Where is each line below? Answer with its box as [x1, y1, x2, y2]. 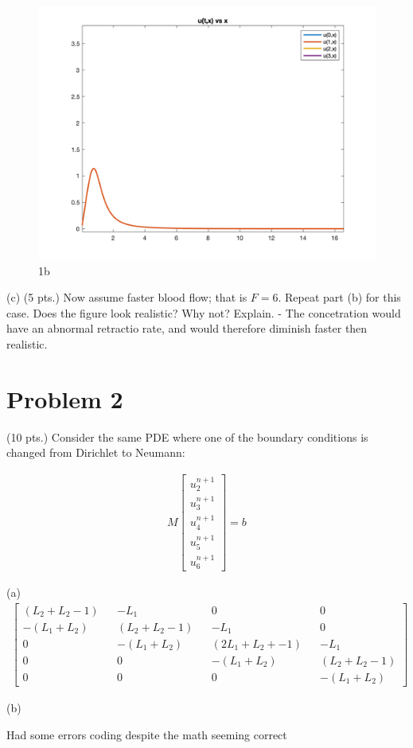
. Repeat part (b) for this [278, 289, 401, 306]
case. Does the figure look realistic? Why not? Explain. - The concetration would [6, 304, 401, 321]
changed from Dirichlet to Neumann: [6, 444, 185, 461]
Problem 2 [6, 382, 123, 415]
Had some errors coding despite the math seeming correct [6, 726, 287, 742]
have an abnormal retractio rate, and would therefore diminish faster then [6, 320, 368, 337]
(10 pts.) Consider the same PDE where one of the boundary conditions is [6, 428, 368, 445]
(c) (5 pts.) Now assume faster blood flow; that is [6, 289, 247, 306]
